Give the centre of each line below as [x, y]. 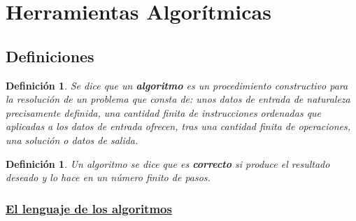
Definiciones [50, 56]
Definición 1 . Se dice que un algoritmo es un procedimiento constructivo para [177, 85]
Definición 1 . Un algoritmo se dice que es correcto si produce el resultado [168, 163]
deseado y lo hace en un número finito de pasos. [108, 177]
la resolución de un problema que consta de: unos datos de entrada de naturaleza [178, 99]
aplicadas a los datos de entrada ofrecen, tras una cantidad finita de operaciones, [178, 126]
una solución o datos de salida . [72, 140]
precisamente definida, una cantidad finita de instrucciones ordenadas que [164, 112]
